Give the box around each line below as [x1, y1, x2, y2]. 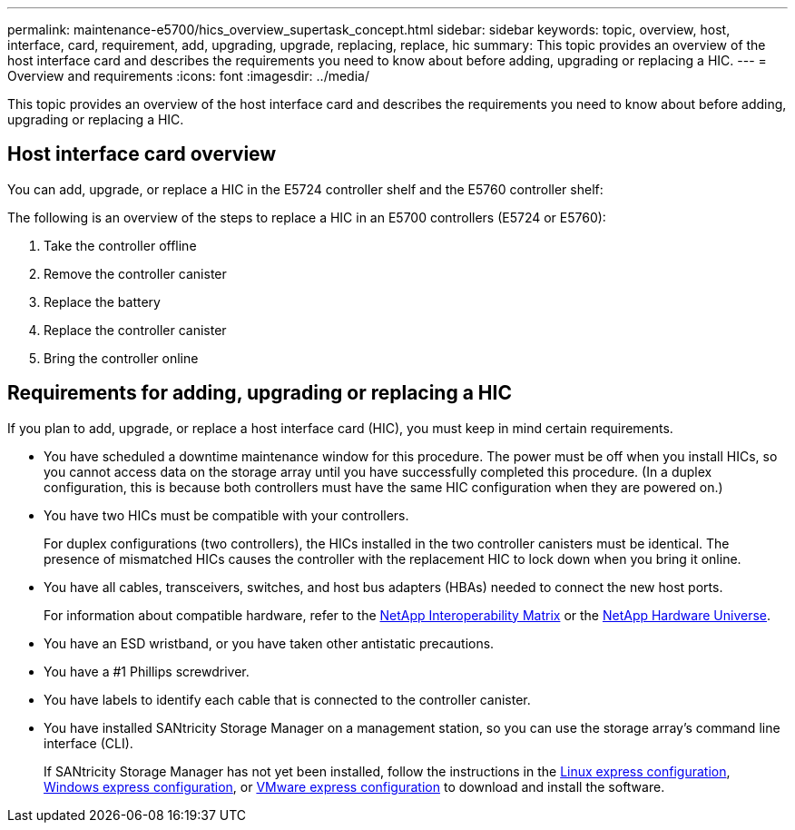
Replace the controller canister [44, 321, 227, 338]
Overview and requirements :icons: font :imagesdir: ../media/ [7, 68, 369, 84]
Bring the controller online [44, 350, 199, 366]
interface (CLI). [44, 735, 133, 751]
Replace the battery [44, 293, 161, 310]
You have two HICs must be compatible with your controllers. [44, 507, 409, 523]
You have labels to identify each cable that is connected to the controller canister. [44, 691, 531, 707]
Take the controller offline [44, 237, 197, 253]
